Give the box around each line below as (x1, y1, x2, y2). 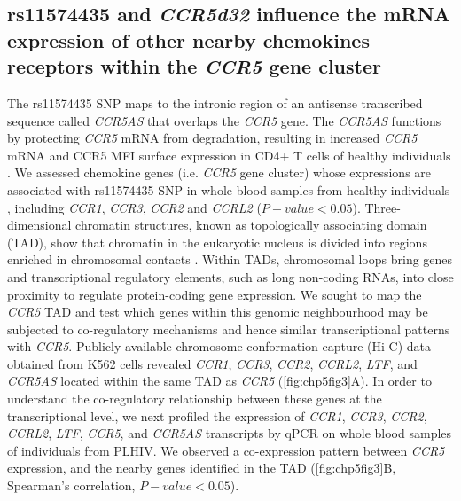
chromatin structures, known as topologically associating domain (75, 215, 427, 234)
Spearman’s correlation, (7, 476, 136, 495)
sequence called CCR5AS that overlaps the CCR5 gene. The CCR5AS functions (7, 111, 441, 129)
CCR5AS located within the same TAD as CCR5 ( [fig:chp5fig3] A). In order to (7, 372, 432, 390)
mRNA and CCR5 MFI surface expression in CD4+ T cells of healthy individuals (7, 145, 451, 164)
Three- (364, 198, 401, 216)
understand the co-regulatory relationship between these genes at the (7, 389, 382, 408)
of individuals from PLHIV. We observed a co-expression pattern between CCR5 (7, 441, 445, 459)
